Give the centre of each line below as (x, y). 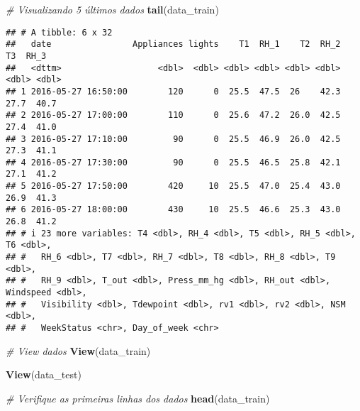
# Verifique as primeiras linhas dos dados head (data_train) (138, 398)
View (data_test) (44, 374)
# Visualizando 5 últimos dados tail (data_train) (112, 9)
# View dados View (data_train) (78, 350)
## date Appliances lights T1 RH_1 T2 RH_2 (173, 44)
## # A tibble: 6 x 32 (59, 32)
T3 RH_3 (26, 56)
